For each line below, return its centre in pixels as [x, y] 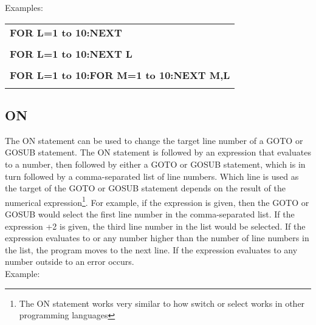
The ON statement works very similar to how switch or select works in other [162, 303]
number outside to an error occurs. [70, 262]
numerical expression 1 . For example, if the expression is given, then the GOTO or [157, 201]
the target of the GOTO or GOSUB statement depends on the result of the [145, 188]
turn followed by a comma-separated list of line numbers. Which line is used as [152, 176]
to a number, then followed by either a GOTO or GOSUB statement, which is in [155, 164]
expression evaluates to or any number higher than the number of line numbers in [157, 238]
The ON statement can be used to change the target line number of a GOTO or [154, 140]
